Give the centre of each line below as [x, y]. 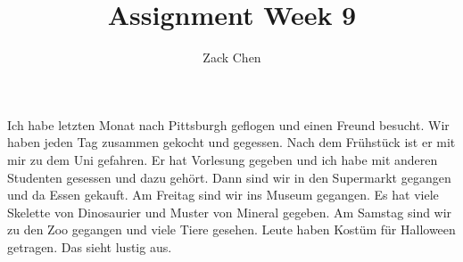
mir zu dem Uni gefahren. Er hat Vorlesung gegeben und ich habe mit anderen [223, 159]
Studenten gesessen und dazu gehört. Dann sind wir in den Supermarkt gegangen [229, 177]
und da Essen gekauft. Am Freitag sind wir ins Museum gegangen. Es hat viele [223, 195]
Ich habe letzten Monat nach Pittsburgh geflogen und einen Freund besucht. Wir [228, 124]
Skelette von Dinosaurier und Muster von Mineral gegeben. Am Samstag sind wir [230, 212]
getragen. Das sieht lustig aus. [90, 246]
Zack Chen [232, 57]
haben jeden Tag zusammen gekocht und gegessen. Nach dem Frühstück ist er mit [231, 142]
